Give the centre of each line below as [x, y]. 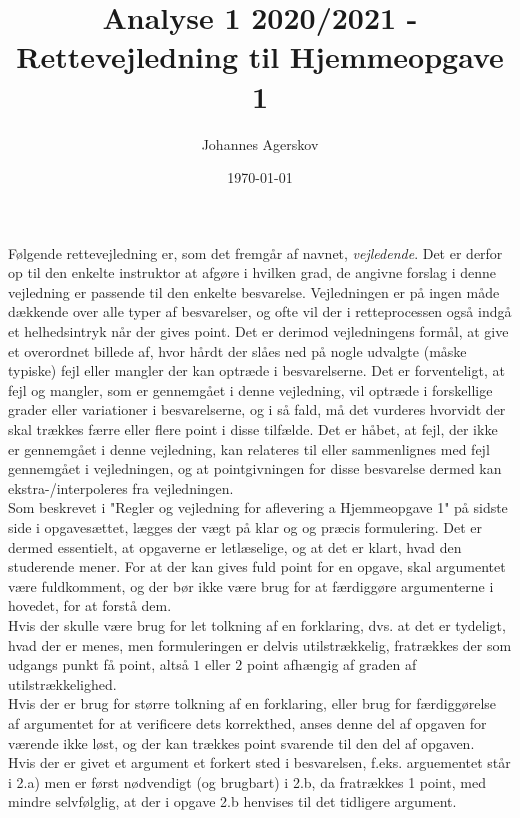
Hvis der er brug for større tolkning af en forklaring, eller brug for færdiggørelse [252, 703]
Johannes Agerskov [260, 143]
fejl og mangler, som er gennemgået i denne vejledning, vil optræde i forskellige [250, 389]
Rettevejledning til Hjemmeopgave [260, 56]
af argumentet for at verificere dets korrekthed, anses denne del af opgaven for [247, 722]
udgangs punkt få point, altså [98, 664]
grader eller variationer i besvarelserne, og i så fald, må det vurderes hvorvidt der [257, 409]
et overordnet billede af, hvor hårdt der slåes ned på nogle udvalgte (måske [237, 350]
